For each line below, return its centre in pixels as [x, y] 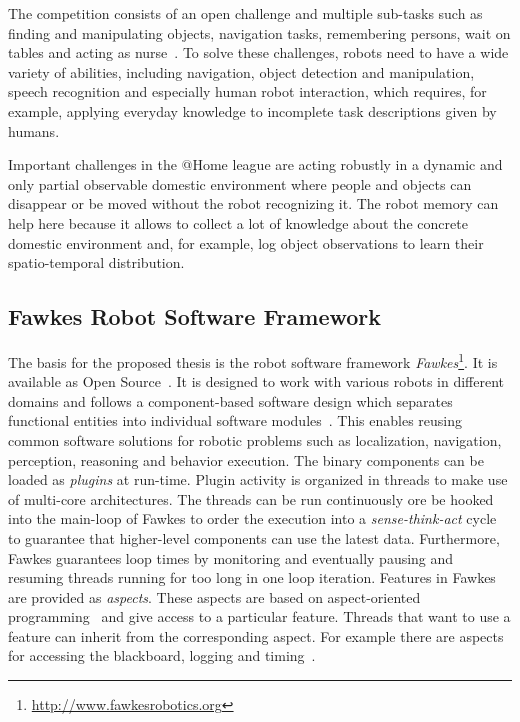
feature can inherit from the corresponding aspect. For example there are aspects [256, 635]
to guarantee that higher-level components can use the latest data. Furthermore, [254, 537]
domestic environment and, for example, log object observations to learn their [246, 242]
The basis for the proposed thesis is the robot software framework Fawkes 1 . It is [253, 360]
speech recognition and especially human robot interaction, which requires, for [247, 91]
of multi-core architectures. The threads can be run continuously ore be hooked [251, 498]
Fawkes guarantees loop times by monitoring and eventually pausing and [231, 557]
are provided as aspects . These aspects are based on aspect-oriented [214, 596]
